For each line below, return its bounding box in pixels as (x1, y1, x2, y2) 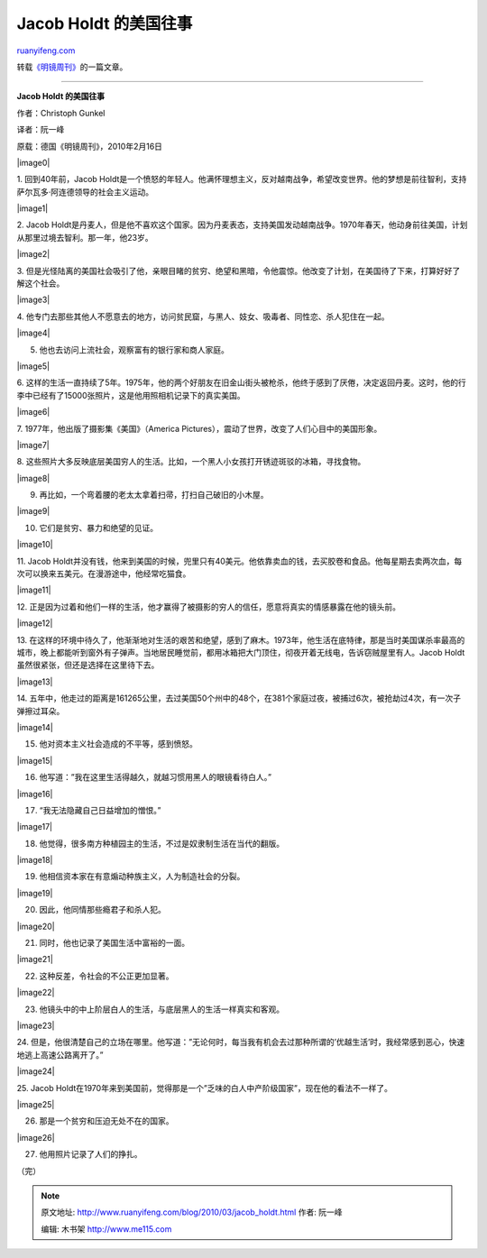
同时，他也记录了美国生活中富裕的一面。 (39, 938, 189, 949)
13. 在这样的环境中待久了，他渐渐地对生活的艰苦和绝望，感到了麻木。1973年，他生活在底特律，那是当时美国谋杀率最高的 (16, 634, 465, 645)
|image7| (16, 439, 50, 450)
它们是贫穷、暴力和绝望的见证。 (39, 522, 158, 533)
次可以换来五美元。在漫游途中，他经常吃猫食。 (16, 568, 191, 579)
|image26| (16, 1132, 55, 1143)
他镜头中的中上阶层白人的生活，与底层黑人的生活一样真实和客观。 (39, 1004, 284, 1015)
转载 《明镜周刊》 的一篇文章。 (16, 61, 128, 72)
